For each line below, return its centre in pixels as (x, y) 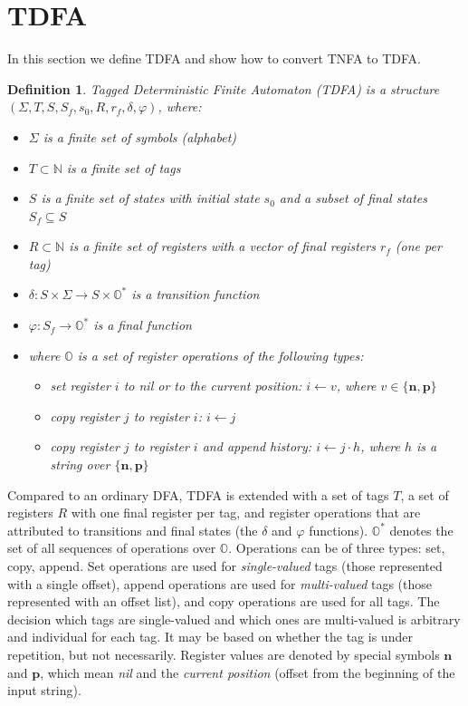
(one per (418, 246)
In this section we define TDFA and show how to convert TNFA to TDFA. (214, 58)
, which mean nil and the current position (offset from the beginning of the (248, 672)
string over (80, 464)
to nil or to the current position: (213, 386)
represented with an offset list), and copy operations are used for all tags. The (224, 601)
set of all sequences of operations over (112, 548)
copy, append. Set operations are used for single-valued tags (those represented (225, 566)
